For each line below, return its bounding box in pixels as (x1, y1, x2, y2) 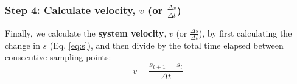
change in (5, 38, 40, 51)
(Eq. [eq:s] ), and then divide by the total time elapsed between (49, 38, 284, 51)
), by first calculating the (198, 26, 292, 39)
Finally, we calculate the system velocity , (5, 26, 167, 39)
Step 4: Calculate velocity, (5, 2, 136, 17)
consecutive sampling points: (5, 51, 111, 63)
